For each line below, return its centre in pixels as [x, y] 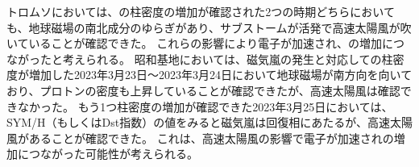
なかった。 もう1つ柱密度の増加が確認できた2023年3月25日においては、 [205, 106]
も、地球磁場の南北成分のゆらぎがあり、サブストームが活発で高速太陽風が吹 [209, 27]
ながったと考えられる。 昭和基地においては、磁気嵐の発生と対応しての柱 [200, 58]
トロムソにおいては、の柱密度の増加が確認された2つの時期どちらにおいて [201, 11]
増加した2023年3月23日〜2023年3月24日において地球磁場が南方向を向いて [220, 75]
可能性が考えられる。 [141, 154]
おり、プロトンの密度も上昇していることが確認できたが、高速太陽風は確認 [203, 90]
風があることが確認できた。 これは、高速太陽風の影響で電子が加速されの [200, 138]
